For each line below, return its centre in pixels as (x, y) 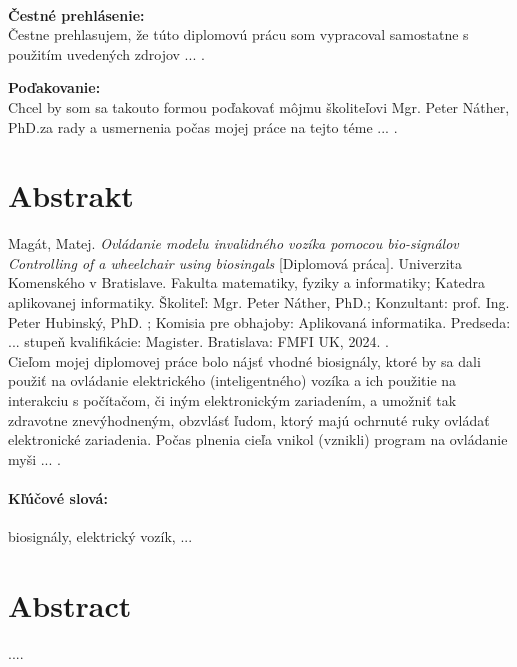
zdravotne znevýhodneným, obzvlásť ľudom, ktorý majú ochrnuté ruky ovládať (249, 419)
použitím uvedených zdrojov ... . (106, 53)
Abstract (70, 604)
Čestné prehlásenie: (76, 14)
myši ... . (34, 458)
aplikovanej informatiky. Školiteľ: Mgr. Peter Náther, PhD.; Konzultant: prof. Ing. (259, 302)
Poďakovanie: (54, 87)
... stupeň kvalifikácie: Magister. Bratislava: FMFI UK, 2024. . (198, 341)
